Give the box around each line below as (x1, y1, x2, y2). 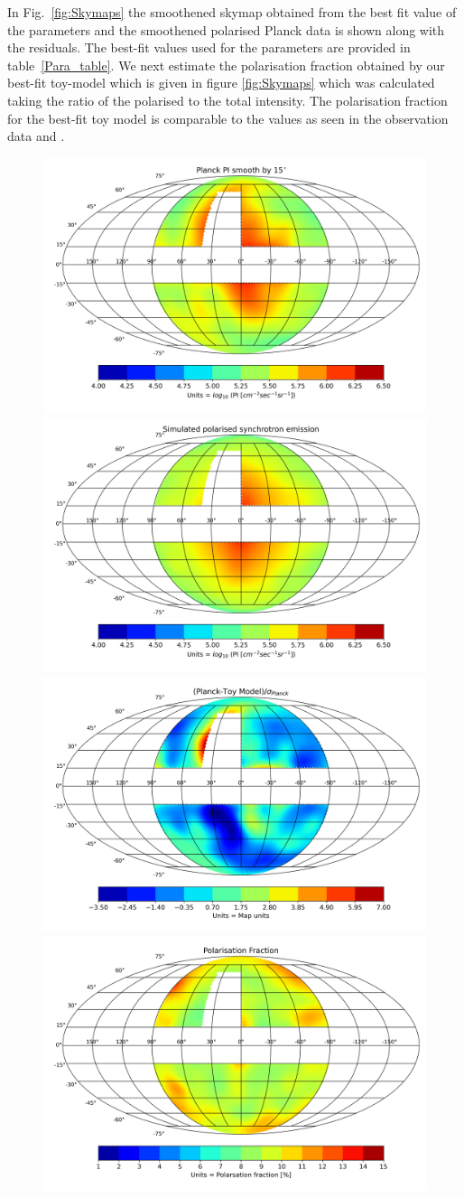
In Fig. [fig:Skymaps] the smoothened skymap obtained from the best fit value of (7, 3, 457, 21)
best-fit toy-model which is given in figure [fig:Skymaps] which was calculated (7, 73, 435, 92)
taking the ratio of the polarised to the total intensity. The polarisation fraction (7, 90, 448, 109)
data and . (7, 126, 65, 145)
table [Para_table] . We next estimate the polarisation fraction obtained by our (7, 55, 445, 74)
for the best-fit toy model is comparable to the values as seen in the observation (7, 108, 449, 127)
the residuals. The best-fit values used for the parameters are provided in (7, 38, 411, 57)
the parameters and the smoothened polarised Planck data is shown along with (7, 20, 445, 39)
